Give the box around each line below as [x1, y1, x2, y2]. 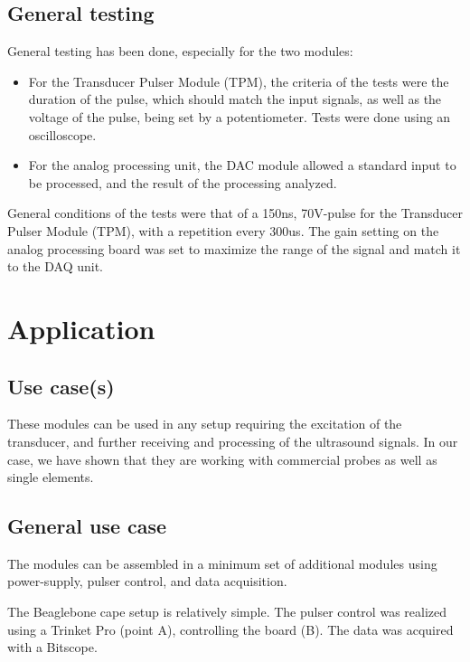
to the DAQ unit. [7, 257, 103, 276]
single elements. [7, 468, 94, 487]
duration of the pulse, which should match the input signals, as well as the [28, 90, 442, 109]
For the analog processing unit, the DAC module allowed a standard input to [28, 156, 456, 175]
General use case [7, 512, 167, 540]
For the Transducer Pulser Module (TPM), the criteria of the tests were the [28, 71, 449, 90]
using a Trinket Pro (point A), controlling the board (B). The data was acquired [7, 619, 454, 638]
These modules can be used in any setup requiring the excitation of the [7, 414, 402, 433]
